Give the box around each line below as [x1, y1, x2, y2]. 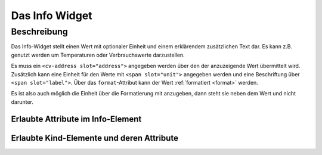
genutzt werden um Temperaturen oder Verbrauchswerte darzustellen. [11, 51, 185, 58]
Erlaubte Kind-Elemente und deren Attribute [11, 133, 179, 143]
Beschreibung [11, 26, 68, 37]
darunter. [11, 98, 34, 106]
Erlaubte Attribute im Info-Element [11, 114, 142, 124]
